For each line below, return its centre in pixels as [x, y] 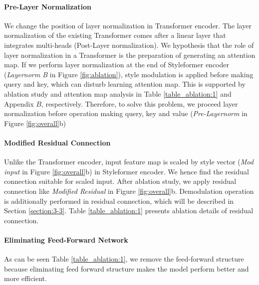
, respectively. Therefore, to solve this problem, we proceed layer [139, 103]
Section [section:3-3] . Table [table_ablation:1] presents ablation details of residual [129, 211]
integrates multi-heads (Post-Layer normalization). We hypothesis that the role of [129, 45]
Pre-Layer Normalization [48, 6]
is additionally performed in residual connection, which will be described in [119, 201]
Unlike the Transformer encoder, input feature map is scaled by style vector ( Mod [129, 162]
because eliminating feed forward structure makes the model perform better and [127, 268]
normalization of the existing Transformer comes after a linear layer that [115, 35]
